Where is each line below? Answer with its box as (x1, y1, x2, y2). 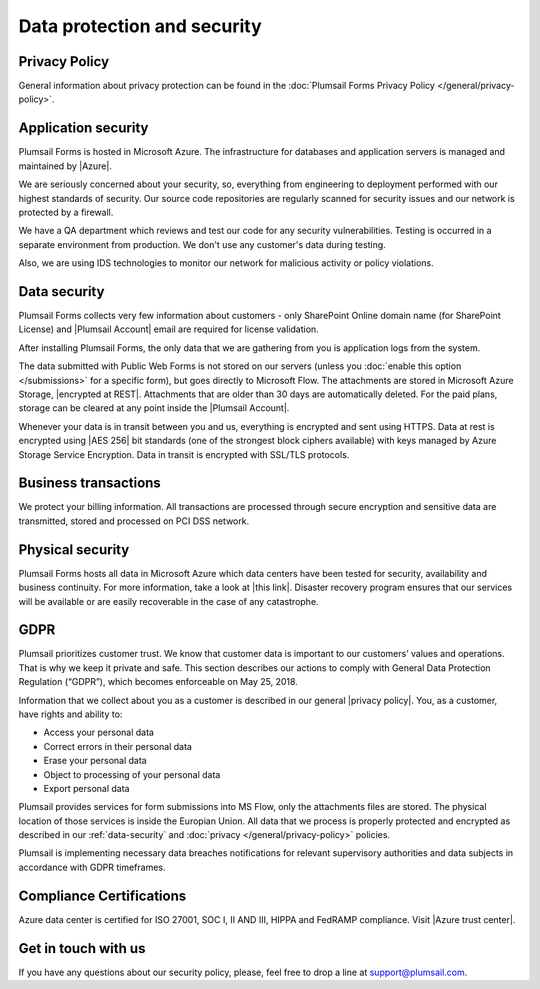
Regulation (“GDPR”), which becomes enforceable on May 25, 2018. (18, 676, 299, 688)
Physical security (18, 541, 130, 558)
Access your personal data (43, 726, 155, 739)
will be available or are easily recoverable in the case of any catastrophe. (18, 595, 319, 607)
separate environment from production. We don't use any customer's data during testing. (18, 238, 387, 250)
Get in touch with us (18, 940, 146, 957)
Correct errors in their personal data (43, 740, 192, 752)
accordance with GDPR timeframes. (18, 861, 166, 873)
